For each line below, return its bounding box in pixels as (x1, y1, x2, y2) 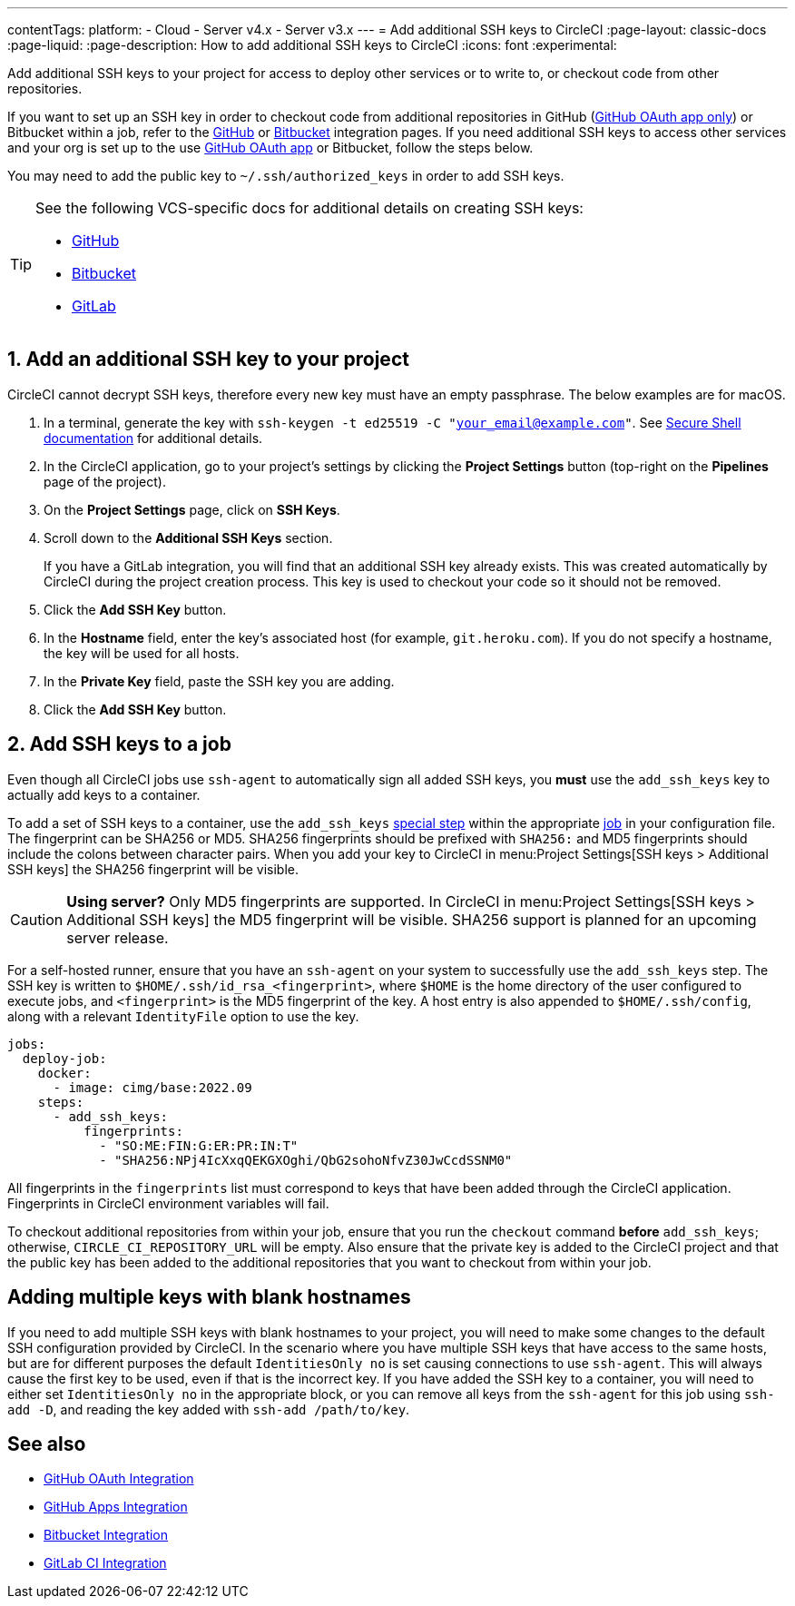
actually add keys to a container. (7, 786, 201, 803)
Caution (10, 910, 64, 929)
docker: (37, 1065, 92, 1080)
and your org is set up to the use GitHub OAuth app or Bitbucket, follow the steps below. (7, 140, 534, 155)
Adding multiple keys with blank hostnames (7, 1286, 411, 1309)
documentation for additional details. (44, 429, 263, 446)
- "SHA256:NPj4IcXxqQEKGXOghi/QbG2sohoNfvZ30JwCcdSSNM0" (99, 1152, 513, 1168)
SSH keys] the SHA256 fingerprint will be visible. (7, 861, 299, 877)
